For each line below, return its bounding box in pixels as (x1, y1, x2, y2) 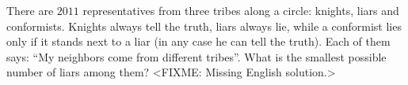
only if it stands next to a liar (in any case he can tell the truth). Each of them (6, 33, 391, 50)
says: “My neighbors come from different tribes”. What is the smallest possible (6, 48, 387, 65)
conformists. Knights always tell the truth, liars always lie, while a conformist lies (6, 17, 402, 34)
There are (6, 2, 54, 18)
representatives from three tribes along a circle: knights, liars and (82, 2, 399, 18)
